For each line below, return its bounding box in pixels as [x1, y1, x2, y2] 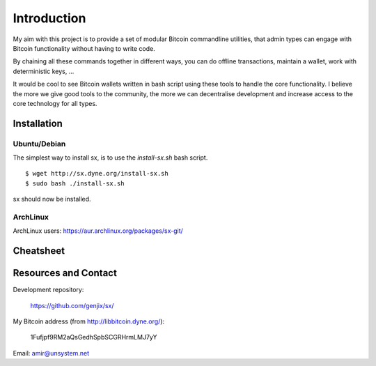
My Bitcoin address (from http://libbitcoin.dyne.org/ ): [13, 317, 165, 326]
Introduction [13, 10, 86, 26]
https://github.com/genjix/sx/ [30, 301, 114, 310]
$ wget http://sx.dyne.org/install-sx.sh [25, 169, 169, 178]
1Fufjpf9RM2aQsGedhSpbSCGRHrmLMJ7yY [30, 333, 157, 342]
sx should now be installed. [13, 195, 91, 204]
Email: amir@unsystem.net [13, 349, 90, 357]
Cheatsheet [13, 245, 65, 257]
